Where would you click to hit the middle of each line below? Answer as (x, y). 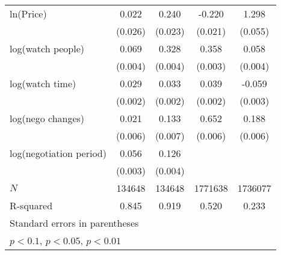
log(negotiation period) (58, 153)
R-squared (31, 205)
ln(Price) (28, 14)
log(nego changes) (47, 118)
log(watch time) (43, 83)
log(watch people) (47, 48)
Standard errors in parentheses (74, 223)
